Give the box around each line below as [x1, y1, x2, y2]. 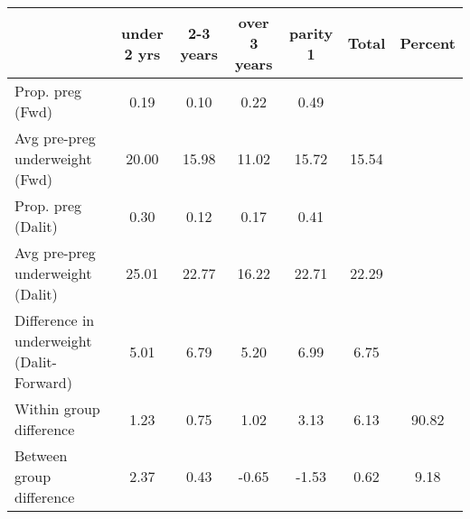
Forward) [14, 372, 72, 393]
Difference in [14, 310, 95, 330]
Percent [399, 32, 456, 53]
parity [288, 22, 334, 43]
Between [14, 445, 68, 466]
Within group [14, 398, 100, 419]
